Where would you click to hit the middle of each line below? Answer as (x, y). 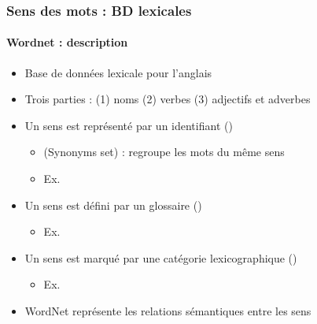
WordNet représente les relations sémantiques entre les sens (168, 310)
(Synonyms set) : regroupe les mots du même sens (164, 152)
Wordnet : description (67, 42)
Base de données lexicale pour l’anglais (118, 72)
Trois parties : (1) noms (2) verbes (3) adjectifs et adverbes (168, 99)
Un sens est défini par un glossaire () (113, 205)
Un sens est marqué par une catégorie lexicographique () (161, 257)
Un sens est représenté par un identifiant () (129, 125)
